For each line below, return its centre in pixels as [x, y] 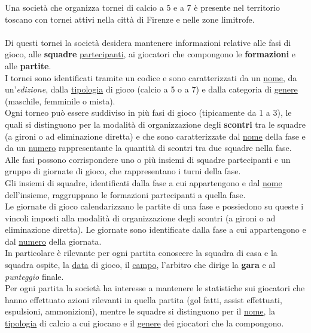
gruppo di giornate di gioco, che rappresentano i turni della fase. [123, 171]
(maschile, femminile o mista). [60, 101]
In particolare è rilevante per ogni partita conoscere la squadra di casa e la [141, 253]
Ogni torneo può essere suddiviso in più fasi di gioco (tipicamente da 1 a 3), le [148, 112]
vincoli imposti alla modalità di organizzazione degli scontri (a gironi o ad [140, 218]
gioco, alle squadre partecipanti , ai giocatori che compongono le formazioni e [150, 54]
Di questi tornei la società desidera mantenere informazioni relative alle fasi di [148, 42]
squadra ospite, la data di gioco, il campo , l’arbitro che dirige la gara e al [140, 265]
